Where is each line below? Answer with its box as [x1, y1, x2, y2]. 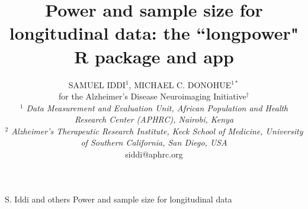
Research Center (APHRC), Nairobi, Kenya [74, 113, 234, 126]
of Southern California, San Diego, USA [81, 136, 227, 149]
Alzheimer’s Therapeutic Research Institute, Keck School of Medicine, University [11, 124, 303, 137]
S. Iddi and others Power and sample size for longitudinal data [5, 192, 232, 205]
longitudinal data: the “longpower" [9, 21, 299, 45]
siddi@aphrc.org [125, 148, 183, 160]
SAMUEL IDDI [68, 78, 126, 91]
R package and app [74, 44, 234, 68]
